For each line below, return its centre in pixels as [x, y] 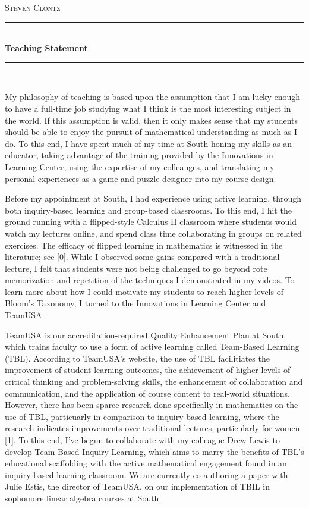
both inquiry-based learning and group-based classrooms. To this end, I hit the [148, 210]
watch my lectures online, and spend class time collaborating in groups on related [153, 233]
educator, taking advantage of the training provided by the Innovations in [139, 155]
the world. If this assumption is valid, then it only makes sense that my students [152, 120]
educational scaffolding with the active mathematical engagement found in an [146, 463]
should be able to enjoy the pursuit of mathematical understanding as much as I [151, 132]
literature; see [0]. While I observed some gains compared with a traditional [142, 257]
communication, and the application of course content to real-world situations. [147, 393]
